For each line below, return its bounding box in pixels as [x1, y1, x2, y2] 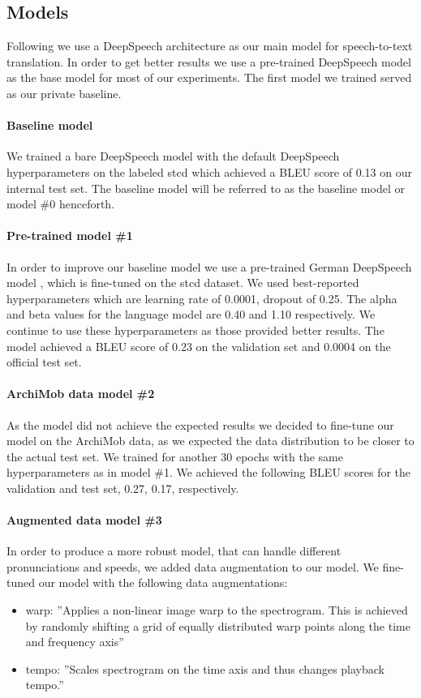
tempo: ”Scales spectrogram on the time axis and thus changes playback [25, 660, 384, 677]
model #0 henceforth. [6, 195, 115, 212]
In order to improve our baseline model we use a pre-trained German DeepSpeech [6, 258, 412, 275]
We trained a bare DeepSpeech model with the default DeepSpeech [6, 148, 340, 165]
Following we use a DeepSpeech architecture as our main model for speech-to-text [6, 37, 413, 54]
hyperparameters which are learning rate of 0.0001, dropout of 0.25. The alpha [6, 289, 397, 306]
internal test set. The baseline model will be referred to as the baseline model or [6, 179, 405, 196]
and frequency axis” [25, 633, 124, 650]
